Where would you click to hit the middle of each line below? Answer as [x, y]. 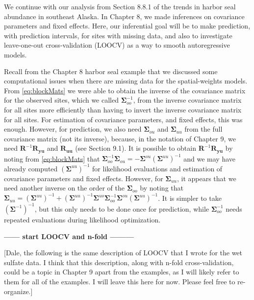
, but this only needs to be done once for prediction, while [122, 208]
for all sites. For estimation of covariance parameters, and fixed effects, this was [123, 119]
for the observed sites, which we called [61, 100]
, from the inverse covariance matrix [187, 100]
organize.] [18, 291]
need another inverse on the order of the [64, 188]
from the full [203, 129]
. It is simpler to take [190, 198]
